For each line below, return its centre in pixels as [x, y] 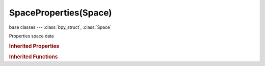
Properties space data [31, 36]
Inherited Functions [34, 57]
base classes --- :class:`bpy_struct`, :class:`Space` [60, 27]
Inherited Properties [34, 46]
